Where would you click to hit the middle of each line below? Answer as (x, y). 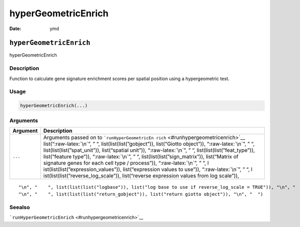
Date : (15, 29)
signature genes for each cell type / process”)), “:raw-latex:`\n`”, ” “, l (126, 163)
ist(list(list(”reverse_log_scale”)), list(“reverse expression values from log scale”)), (141, 175)
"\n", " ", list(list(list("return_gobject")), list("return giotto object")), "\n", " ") (141, 194)
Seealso (20, 208)
